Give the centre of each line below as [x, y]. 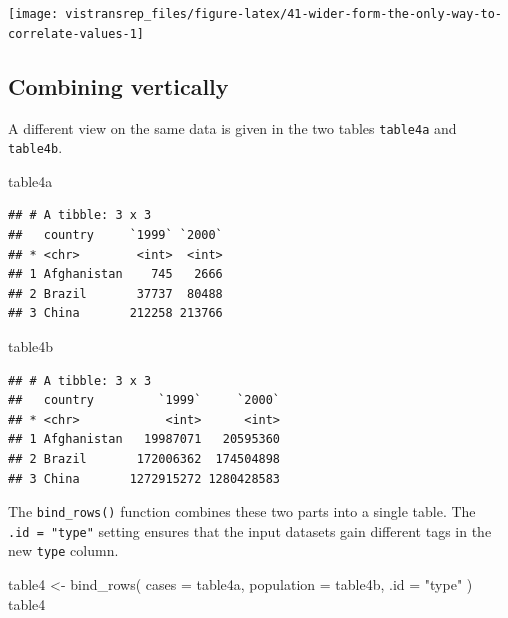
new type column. [63, 550]
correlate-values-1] [76, 33]
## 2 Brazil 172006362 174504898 [144, 458]
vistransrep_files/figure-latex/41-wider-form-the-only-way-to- [283, 14]
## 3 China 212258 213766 [115, 313]
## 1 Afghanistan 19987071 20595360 [144, 439]
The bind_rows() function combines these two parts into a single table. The [242, 511]
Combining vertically [118, 85]
